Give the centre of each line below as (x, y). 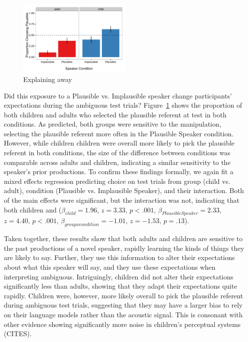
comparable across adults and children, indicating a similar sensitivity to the (117, 162)
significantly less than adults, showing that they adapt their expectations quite (121, 286)
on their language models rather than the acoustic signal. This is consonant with (123, 314)
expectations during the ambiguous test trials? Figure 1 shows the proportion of (123, 105)
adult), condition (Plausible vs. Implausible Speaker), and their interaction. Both (124, 190)
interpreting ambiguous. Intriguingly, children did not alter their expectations (119, 276)
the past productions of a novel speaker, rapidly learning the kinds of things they (124, 248)
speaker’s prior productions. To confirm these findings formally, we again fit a (119, 171)
